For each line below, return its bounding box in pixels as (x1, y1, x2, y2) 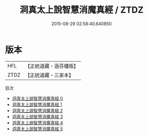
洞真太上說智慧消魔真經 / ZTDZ (19, 4, 144, 16)
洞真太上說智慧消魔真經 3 (12, 114, 63, 119)
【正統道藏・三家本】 (25, 71, 74, 78)
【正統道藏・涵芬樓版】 (25, 63, 79, 69)
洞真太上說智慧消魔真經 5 (12, 126, 63, 132)
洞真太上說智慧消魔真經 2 (12, 107, 63, 113)
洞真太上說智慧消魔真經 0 (12, 95, 63, 101)
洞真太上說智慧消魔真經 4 (12, 119, 63, 125)
